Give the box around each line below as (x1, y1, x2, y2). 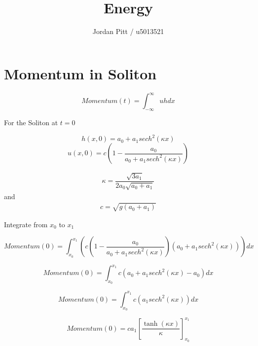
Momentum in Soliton (4, 63, 157, 83)
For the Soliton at (4, 117, 58, 127)
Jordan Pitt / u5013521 (92, 26, 164, 36)
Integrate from (4, 219, 48, 229)
